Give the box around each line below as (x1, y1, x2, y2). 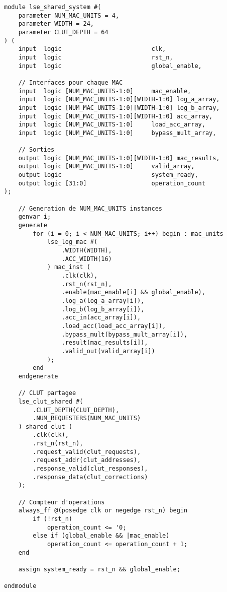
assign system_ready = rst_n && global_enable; (18, 565, 180, 573)
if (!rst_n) (33, 515, 73, 523)
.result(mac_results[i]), (61, 339, 148, 347)
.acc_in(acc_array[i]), (61, 314, 141, 321)
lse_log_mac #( (47, 238, 98, 246)
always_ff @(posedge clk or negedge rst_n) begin (18, 507, 188, 514)
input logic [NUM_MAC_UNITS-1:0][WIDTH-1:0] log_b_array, (18, 104, 220, 111)
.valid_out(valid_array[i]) (61, 347, 155, 355)
